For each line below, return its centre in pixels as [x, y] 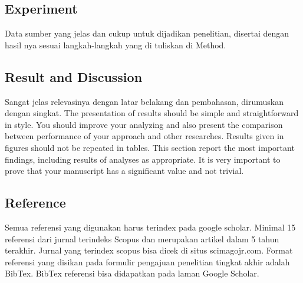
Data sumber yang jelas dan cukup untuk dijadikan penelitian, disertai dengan [147, 33]
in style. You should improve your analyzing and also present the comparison [144, 124]
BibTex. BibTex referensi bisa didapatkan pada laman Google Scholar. [132, 273]
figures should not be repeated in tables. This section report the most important [150, 147]
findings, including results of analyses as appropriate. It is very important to [143, 159]
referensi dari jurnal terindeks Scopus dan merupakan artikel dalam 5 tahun [142, 238]
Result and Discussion [74, 76]
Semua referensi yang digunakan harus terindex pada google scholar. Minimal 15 [150, 227]
